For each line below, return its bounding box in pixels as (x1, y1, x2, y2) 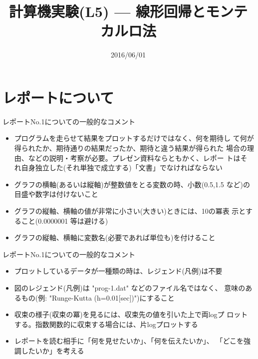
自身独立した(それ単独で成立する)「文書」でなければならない (21, 162, 223, 173)
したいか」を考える (21, 345, 84, 356)
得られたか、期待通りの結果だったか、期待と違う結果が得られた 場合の (14, 143, 247, 153)
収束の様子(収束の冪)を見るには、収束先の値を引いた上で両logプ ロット (14, 309, 248, 320)
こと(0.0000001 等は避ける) (21, 215, 108, 226)
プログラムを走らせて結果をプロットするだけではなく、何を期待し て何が (14, 133, 254, 143)
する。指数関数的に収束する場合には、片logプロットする (14, 319, 198, 329)
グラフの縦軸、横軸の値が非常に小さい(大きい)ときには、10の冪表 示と (14, 206, 246, 216)
